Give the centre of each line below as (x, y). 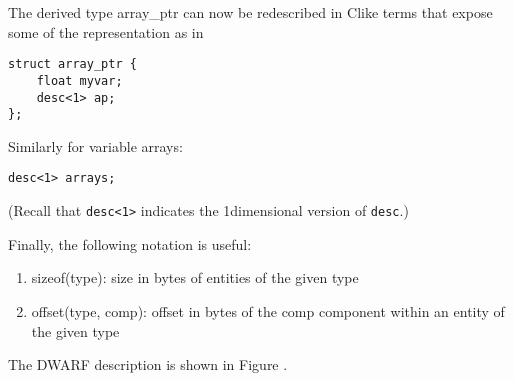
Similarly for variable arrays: (95, 145)
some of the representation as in (106, 31)
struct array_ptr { (72, 64)
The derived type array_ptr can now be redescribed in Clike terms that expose (250, 12)
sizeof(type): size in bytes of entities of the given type (195, 277)
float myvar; (79, 80)
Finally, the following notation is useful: (130, 243)
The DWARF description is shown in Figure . (148, 364)
